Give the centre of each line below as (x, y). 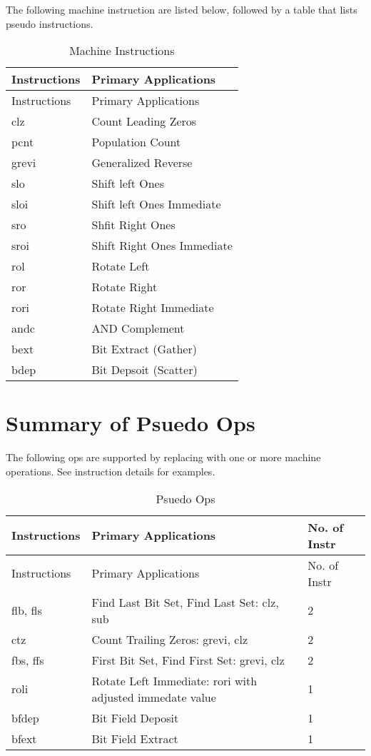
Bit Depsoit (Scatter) (144, 370)
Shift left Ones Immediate (156, 204)
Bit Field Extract (135, 738)
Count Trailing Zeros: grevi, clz (169, 639)
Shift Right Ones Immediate (162, 246)
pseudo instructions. (50, 23)
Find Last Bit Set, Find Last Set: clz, (185, 602)
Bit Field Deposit (135, 717)
